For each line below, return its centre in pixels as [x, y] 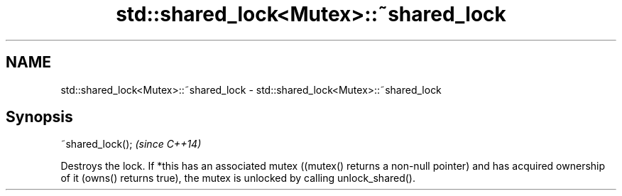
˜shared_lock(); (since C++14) [131, 144]
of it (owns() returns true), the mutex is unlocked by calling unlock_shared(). [238, 178]
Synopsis [39, 117]
